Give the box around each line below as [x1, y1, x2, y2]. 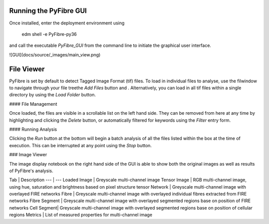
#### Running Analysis [9, 126, 57, 132]
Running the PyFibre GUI [9, 6, 87, 15]
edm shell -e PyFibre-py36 [21, 31, 77, 37]
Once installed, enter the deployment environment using [9, 20, 125, 26]
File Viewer [9, 65, 45, 73]
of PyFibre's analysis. [9, 168, 53, 174]
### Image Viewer [9, 152, 47, 158]
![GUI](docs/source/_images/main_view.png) [9, 51, 101, 57]
